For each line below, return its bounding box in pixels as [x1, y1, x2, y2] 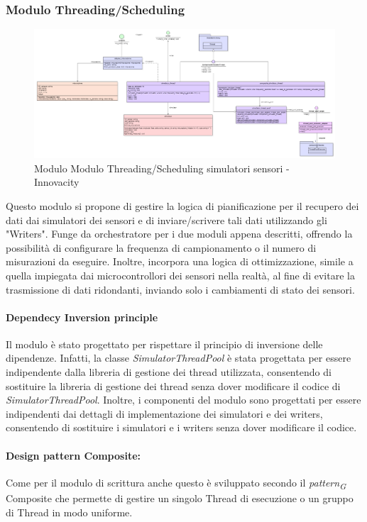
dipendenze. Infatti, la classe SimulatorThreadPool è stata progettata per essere [6, 350, 351, 365]
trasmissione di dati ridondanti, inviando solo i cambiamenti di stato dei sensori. [6, 282, 355, 296]
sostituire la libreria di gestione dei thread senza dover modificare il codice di [6, 378, 341, 393]
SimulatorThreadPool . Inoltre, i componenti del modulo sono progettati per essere [6, 392, 361, 407]
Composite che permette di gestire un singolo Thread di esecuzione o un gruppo [6, 490, 354, 505]
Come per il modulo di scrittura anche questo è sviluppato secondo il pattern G [6, 474, 346, 492]
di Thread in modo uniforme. [6, 504, 133, 519]
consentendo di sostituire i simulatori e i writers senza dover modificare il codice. [6, 420, 357, 435]
